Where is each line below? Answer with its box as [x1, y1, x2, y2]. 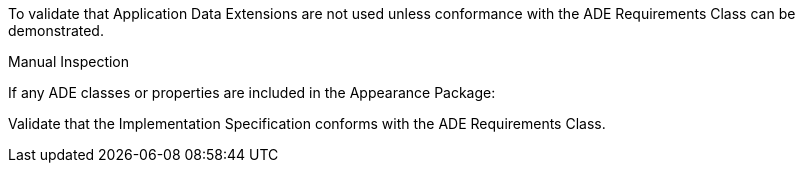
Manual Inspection [8, 53, 130, 70]
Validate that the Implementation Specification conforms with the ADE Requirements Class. [8, 115, 606, 132]
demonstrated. [8, 22, 104, 39]
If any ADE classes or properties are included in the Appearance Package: [8, 84, 496, 101]
